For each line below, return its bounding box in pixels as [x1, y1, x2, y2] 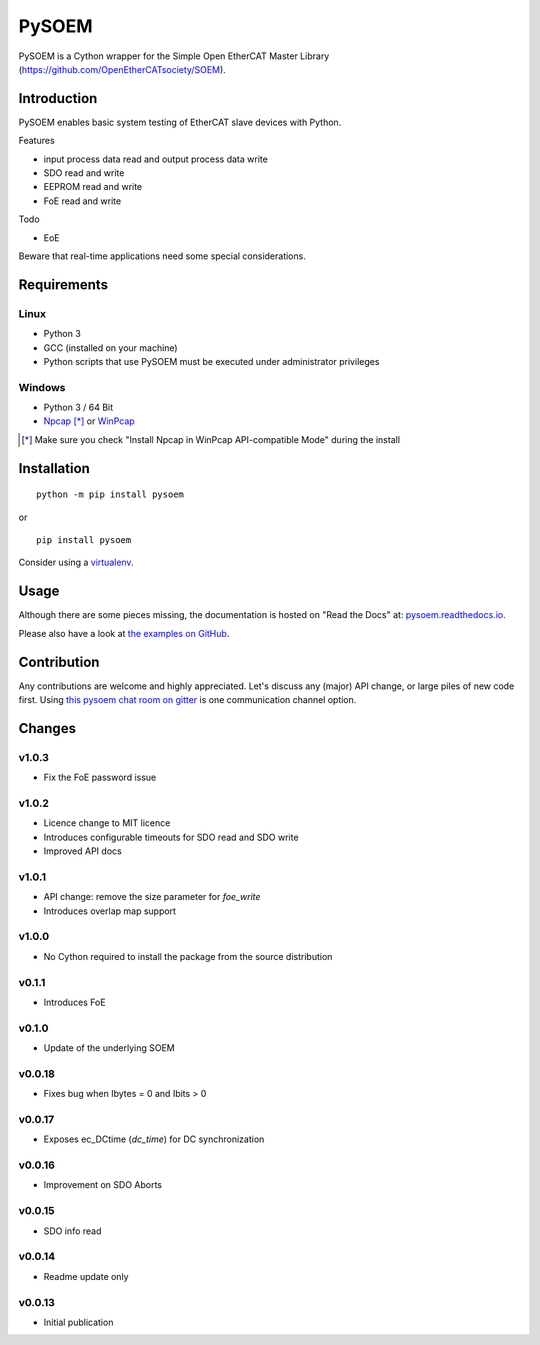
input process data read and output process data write [43, 153, 269, 165]
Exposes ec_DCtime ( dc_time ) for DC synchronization [43, 1133, 265, 1145]
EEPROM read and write [43, 181, 143, 193]
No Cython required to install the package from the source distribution [43, 950, 333, 962]
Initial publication [43, 1316, 114, 1328]
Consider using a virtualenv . [18, 556, 134, 569]
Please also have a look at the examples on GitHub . [18, 627, 230, 639]
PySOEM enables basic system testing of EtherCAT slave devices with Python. [18, 116, 342, 128]
